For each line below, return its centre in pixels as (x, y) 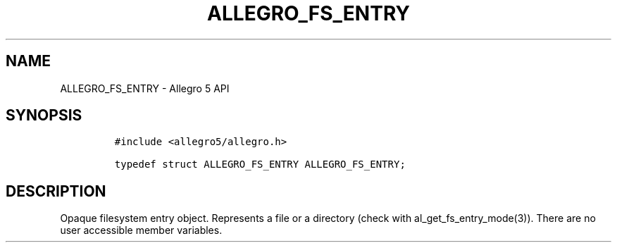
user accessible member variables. (141, 230)
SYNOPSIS (44, 116)
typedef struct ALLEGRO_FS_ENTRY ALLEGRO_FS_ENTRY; (260, 165)
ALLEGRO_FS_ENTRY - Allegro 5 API (145, 88)
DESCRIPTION (56, 191)
